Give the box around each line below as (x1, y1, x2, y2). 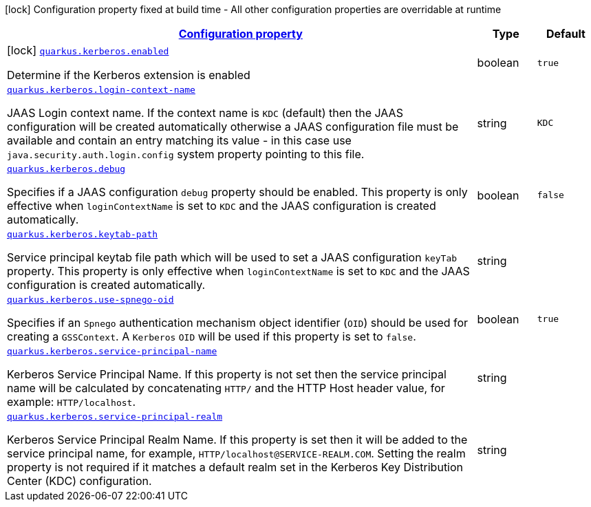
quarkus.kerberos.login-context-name (7, 85, 195, 95)
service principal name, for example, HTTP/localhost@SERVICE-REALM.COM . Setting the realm (7, 446, 466, 460)
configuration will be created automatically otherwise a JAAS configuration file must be (7, 120, 459, 133)
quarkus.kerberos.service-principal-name (7, 346, 217, 356)
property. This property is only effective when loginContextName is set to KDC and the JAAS (7, 264, 470, 278)
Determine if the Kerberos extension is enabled (7, 68, 250, 82)
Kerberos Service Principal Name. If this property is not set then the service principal (7, 367, 447, 381)
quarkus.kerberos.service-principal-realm (7, 411, 223, 422)
